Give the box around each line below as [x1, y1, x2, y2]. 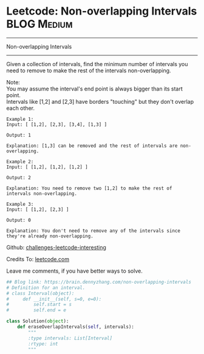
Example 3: [6, 201, 34, 207]
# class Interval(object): [6, 290, 75, 296]
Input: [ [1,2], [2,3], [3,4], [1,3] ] [6, 121, 107, 128]
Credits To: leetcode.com [6, 255, 70, 262]
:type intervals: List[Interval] [28, 335, 113, 341]
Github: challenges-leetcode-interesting [6, 243, 106, 251]
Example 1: [6, 116, 34, 122]
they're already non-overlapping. [6, 233, 94, 239]
